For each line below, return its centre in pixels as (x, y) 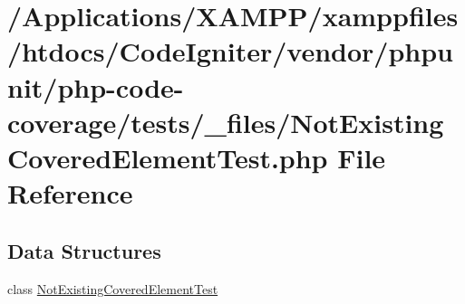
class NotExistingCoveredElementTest (113, 288)
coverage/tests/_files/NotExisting (226, 122)
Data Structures (84, 250)
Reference (70, 193)
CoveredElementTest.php (168, 157)
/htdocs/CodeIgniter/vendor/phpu (230, 51)
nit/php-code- (96, 86)
